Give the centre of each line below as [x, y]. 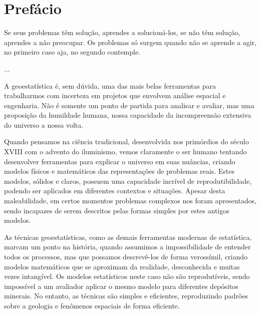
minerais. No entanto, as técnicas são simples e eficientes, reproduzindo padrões [126, 296]
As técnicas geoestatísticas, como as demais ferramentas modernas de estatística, [128, 237]
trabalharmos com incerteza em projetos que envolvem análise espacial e [115, 95]
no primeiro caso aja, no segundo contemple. [72, 52]
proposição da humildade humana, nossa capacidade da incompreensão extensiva [128, 115]
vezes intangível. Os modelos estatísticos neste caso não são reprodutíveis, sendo [127, 276]
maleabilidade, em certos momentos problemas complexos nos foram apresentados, [130, 201]
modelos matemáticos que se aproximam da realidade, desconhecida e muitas [122, 266]
